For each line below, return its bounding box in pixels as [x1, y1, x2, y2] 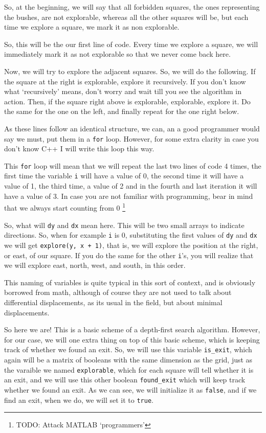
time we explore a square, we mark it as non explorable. [4, 21, 180, 32]
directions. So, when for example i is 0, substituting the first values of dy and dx [4, 230, 257, 240]
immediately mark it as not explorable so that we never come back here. [4, 49, 231, 59]
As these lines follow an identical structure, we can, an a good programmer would [4, 123, 260, 133]
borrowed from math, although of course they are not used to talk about [4, 287, 232, 298]
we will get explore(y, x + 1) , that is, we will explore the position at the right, [4, 239, 258, 250]
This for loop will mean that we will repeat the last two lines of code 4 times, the [4, 160, 261, 171]
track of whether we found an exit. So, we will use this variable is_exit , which [4, 344, 252, 355]
